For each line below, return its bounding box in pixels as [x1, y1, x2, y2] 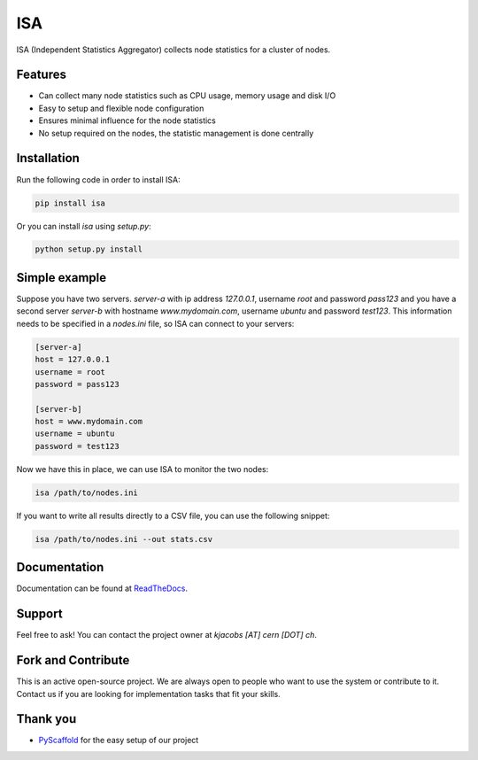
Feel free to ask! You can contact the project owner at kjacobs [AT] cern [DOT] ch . [16, 630, 318, 640]
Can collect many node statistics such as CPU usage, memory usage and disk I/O [38, 90, 336, 101]
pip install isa [35, 198, 106, 208]
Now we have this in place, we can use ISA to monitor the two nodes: [16, 463, 269, 474]
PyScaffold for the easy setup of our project [38, 735, 199, 746]
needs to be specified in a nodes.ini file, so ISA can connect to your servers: [16, 318, 295, 329]
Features [16, 67, 66, 82]
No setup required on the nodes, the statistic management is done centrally [38, 128, 314, 138]
